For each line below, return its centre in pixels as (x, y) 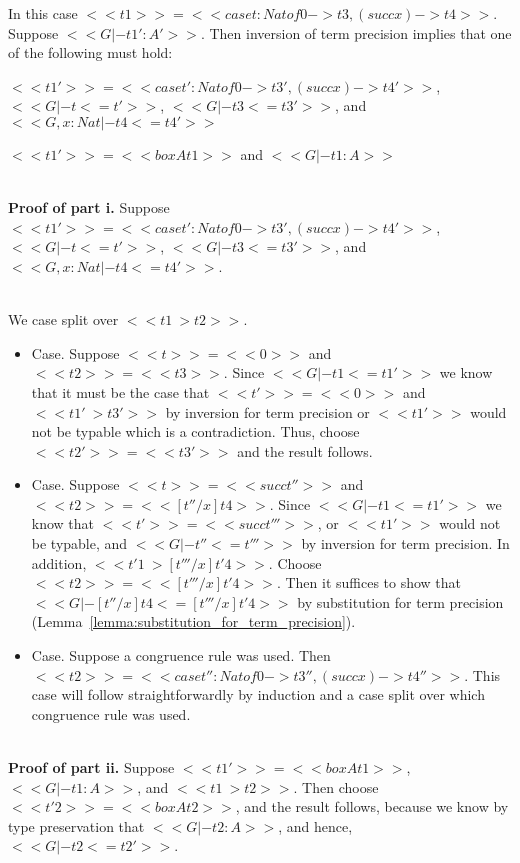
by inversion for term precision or (267, 411)
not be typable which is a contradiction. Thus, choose (195, 431)
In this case (43, 13)
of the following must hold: (90, 52)
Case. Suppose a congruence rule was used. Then (181, 655)
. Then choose (336, 786)
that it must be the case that (120, 391)
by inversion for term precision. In (405, 543)
